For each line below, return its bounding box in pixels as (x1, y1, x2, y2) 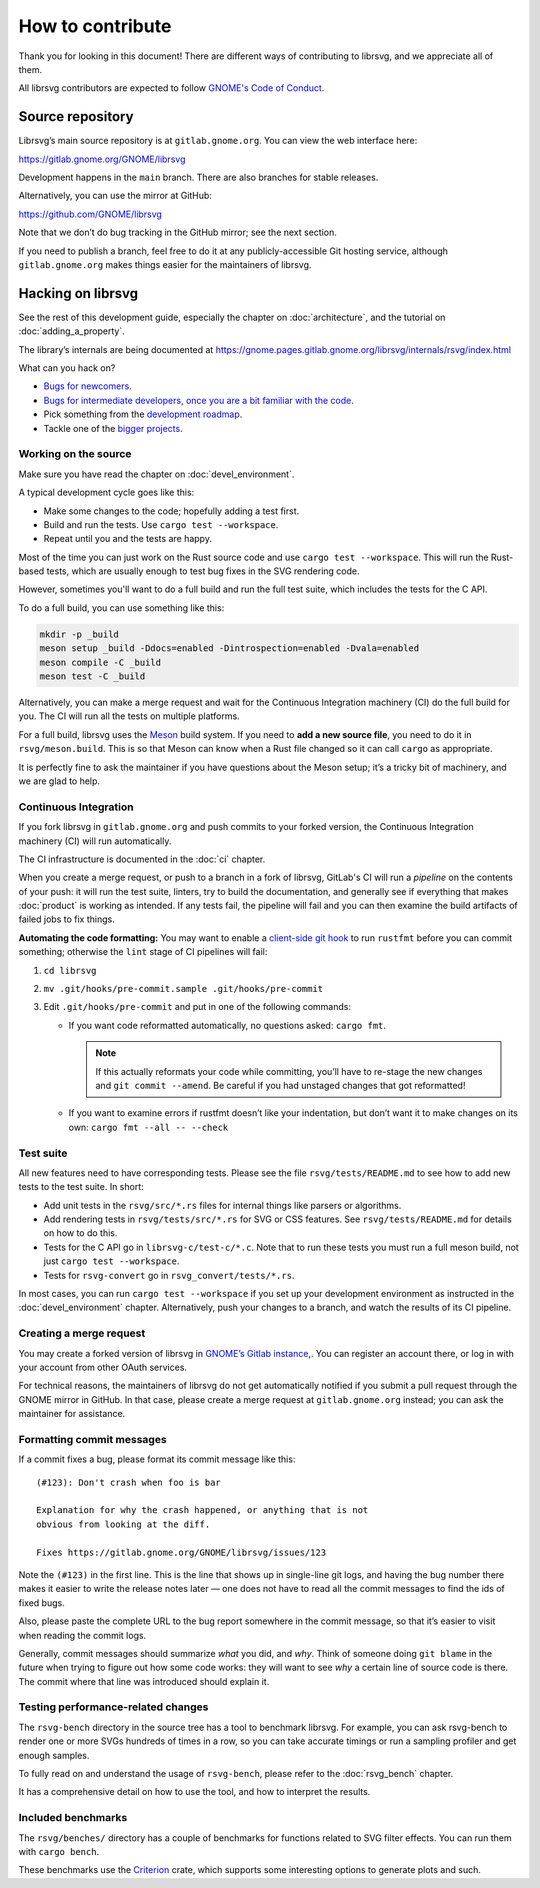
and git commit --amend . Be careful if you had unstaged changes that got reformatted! (95, 1079, 466, 1091)
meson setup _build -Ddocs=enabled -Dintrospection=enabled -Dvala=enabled (39, 643, 420, 654)
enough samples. (18, 1749, 90, 1761)
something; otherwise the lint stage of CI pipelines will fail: (18, 946, 268, 958)
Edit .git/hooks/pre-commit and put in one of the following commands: (43, 1001, 352, 1013)
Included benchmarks (18, 1811, 128, 1825)
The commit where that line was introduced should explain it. (18, 1675, 270, 1687)
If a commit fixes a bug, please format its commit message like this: (18, 1453, 296, 1465)
